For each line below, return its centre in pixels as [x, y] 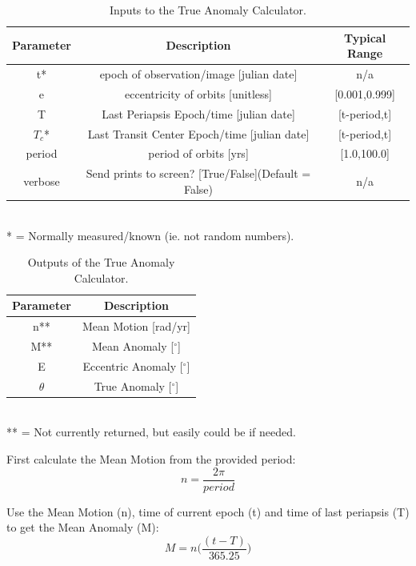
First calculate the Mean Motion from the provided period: [151, 458]
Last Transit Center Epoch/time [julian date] [198, 133]
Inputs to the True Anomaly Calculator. [208, 10]
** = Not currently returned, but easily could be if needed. [151, 432]
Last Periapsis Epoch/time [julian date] [198, 113]
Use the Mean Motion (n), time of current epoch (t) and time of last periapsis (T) [208, 511]
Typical [365, 37]
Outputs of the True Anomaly [101, 262]
